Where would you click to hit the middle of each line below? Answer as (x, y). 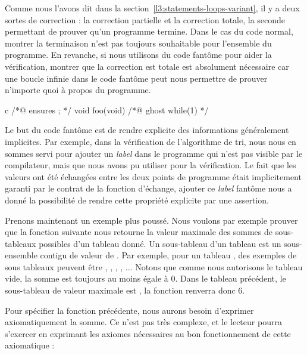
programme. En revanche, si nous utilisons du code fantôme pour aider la (138, 55)
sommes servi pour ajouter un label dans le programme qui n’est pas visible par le (154, 153)
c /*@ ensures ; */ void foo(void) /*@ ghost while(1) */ (107, 109)
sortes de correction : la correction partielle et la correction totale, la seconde (145, 19)
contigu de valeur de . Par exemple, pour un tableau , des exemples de (168, 255)
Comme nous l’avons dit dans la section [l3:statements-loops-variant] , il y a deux (152, 8)
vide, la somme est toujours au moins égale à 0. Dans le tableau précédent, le (145, 278)
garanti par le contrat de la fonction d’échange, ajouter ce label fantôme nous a (148, 188)
